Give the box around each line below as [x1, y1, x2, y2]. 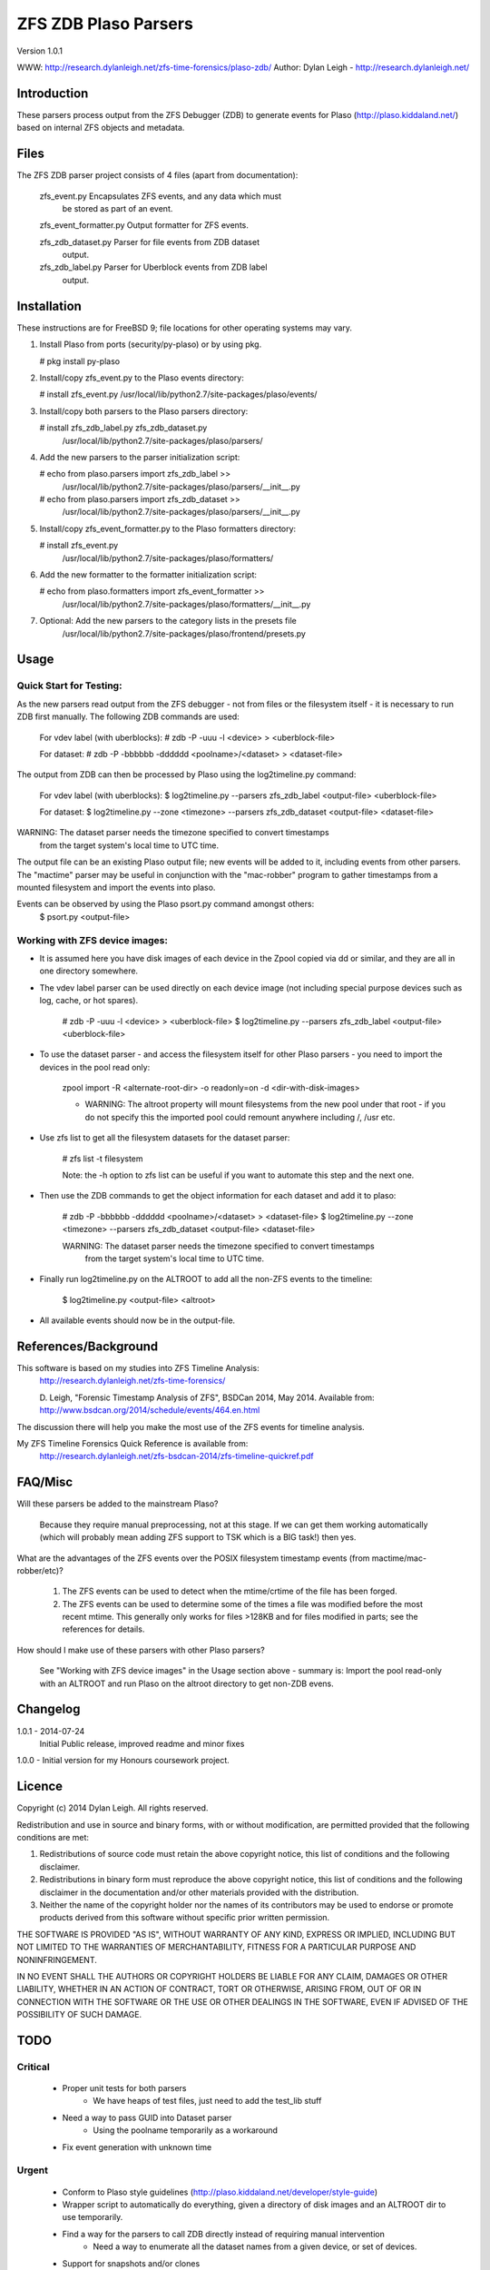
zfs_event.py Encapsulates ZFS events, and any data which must [39, 191, 281, 202]
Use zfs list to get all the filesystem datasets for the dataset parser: [39, 1132, 290, 1143]
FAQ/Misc [16, 1475, 73, 1490]
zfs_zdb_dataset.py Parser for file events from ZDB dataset [39, 236, 260, 247]
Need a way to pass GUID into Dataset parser [62, 2112, 232, 2123]
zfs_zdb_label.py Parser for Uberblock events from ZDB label [39, 262, 268, 272]
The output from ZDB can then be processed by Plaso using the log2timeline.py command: [16, 769, 357, 780]
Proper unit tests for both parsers [62, 2083, 187, 2094]
